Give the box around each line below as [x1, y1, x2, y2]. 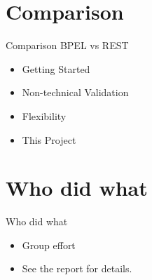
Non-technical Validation [22, 85, 129, 100]
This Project [22, 132, 76, 147]
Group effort [22, 237, 76, 252]
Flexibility [22, 108, 67, 123]
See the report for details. [22, 261, 132, 276]
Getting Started [22, 61, 90, 76]
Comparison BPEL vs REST [6, 38, 129, 53]
